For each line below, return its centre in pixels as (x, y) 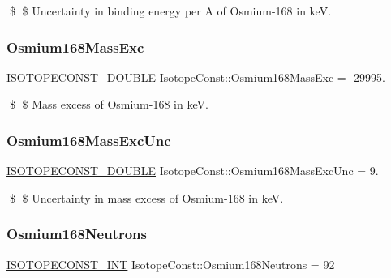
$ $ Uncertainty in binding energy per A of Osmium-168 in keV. (170, 11)
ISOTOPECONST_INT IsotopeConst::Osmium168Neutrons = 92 (171, 264)
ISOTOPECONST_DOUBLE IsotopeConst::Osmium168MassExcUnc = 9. (193, 171)
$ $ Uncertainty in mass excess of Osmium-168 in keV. (146, 197)
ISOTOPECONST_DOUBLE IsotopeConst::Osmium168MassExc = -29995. (196, 77)
